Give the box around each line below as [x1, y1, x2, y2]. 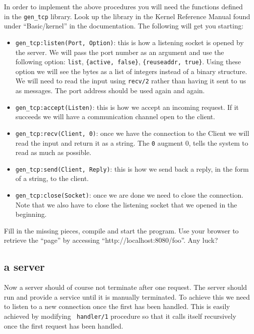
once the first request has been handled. [4, 320, 123, 331]
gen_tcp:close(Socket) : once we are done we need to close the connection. [15, 190, 244, 200]
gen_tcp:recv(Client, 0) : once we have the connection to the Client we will [15, 128, 250, 138]
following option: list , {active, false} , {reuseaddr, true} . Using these [15, 56, 241, 67]
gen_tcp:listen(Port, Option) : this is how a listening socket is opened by [15, 37, 244, 47]
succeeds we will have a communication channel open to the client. [15, 111, 215, 122]
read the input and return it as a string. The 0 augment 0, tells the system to [15, 137, 248, 148]
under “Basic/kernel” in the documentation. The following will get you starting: [4, 21, 244, 31]
